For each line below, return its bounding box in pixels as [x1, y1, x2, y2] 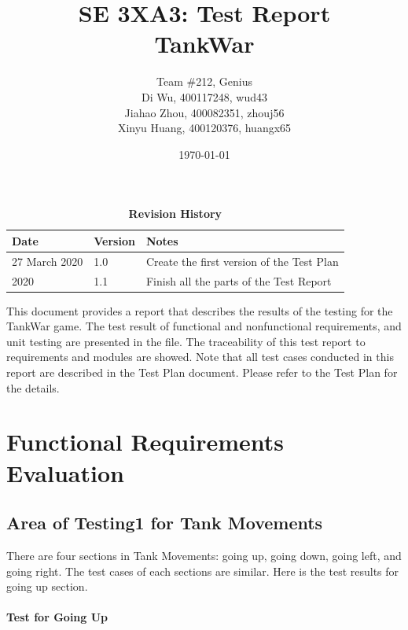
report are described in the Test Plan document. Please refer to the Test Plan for [6, 364, 398, 381]
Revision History [128, 205, 222, 222]
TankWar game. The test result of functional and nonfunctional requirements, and [6, 318, 402, 334]
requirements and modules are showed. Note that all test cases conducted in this [6, 348, 394, 365]
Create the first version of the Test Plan [145, 252, 339, 269]
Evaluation [6, 456, 124, 488]
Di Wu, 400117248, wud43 [141, 88, 268, 105]
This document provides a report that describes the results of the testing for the [6, 302, 393, 319]
